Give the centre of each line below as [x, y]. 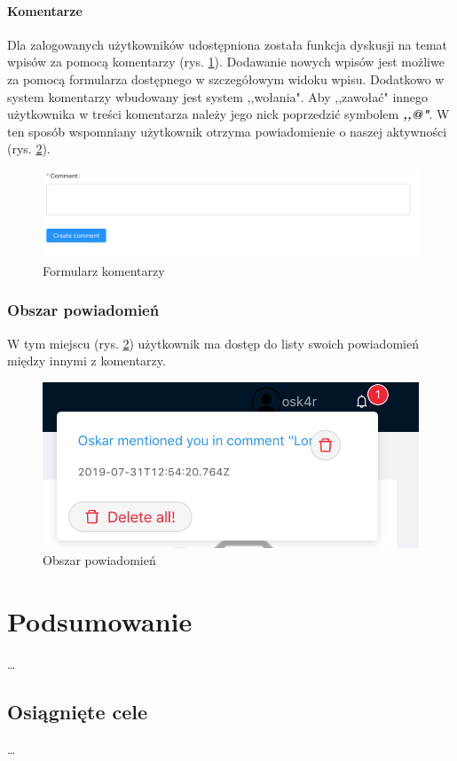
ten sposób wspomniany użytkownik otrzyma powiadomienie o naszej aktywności [227, 131]
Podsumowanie [100, 621]
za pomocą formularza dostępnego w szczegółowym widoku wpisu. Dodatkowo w [226, 78]
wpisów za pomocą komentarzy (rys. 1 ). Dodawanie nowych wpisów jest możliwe [226, 62]
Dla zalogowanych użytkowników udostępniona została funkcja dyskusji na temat [227, 44]
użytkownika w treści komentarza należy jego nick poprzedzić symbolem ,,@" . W [228, 114]
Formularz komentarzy [104, 270]
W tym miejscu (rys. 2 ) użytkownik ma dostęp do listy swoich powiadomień [213, 343]
